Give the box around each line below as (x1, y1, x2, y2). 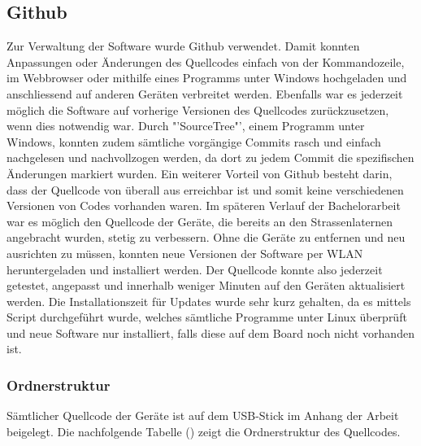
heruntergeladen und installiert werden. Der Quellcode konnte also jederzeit (7, 260, 383, 278)
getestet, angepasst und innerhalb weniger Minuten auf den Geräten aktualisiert (7, 277, 406, 294)
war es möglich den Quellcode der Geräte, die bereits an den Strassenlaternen (7, 212, 393, 230)
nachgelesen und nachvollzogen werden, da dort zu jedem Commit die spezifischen (7, 149, 414, 166)
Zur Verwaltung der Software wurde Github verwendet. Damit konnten (7, 37, 360, 55)
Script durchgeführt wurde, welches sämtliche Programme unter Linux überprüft (7, 308, 407, 326)
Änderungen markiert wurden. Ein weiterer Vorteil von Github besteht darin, (7, 164, 393, 181)
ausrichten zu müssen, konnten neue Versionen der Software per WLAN (7, 244, 363, 261)
